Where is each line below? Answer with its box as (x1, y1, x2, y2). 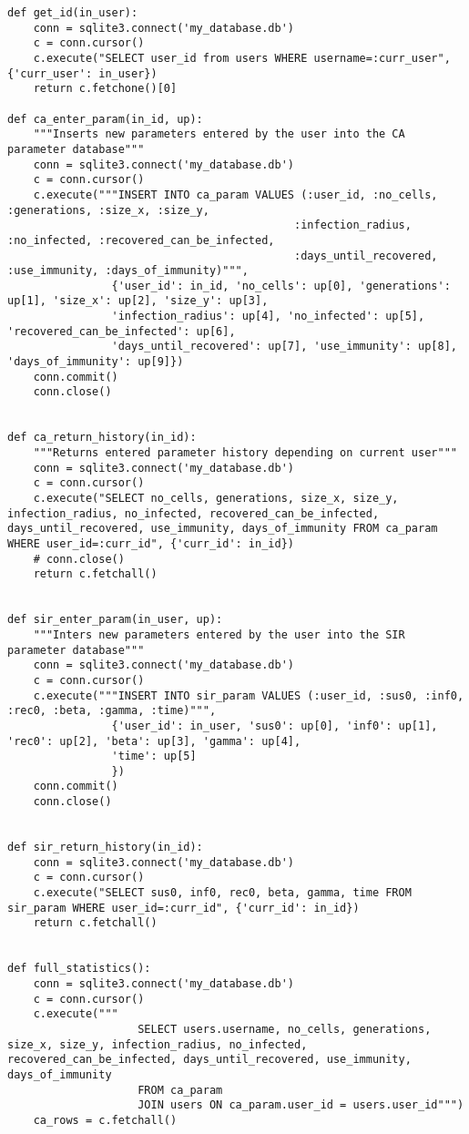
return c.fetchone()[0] (33, 82, 178, 96)
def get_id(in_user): (7, 6, 138, 19)
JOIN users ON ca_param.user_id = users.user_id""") (138, 1098, 464, 1112)
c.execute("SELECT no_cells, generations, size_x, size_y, (33, 492, 399, 505)
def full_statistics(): (7, 962, 151, 976)
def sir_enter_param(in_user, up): (7, 613, 223, 627)
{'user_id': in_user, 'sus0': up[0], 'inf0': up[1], (111, 719, 438, 732)
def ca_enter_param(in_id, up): (7, 112, 203, 126)
